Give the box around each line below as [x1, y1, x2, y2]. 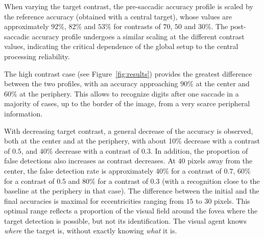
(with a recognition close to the [162, 175, 260, 186]
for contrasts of [113, 21, 161, 32]
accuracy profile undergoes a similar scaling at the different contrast [32, 31, 245, 41]
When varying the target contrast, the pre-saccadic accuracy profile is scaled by [4, 1, 253, 11]
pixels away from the [187, 155, 253, 166]
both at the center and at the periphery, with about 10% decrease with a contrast [4, 135, 260, 146]
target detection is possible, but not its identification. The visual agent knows [4, 215, 247, 226]
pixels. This [214, 195, 250, 206]
